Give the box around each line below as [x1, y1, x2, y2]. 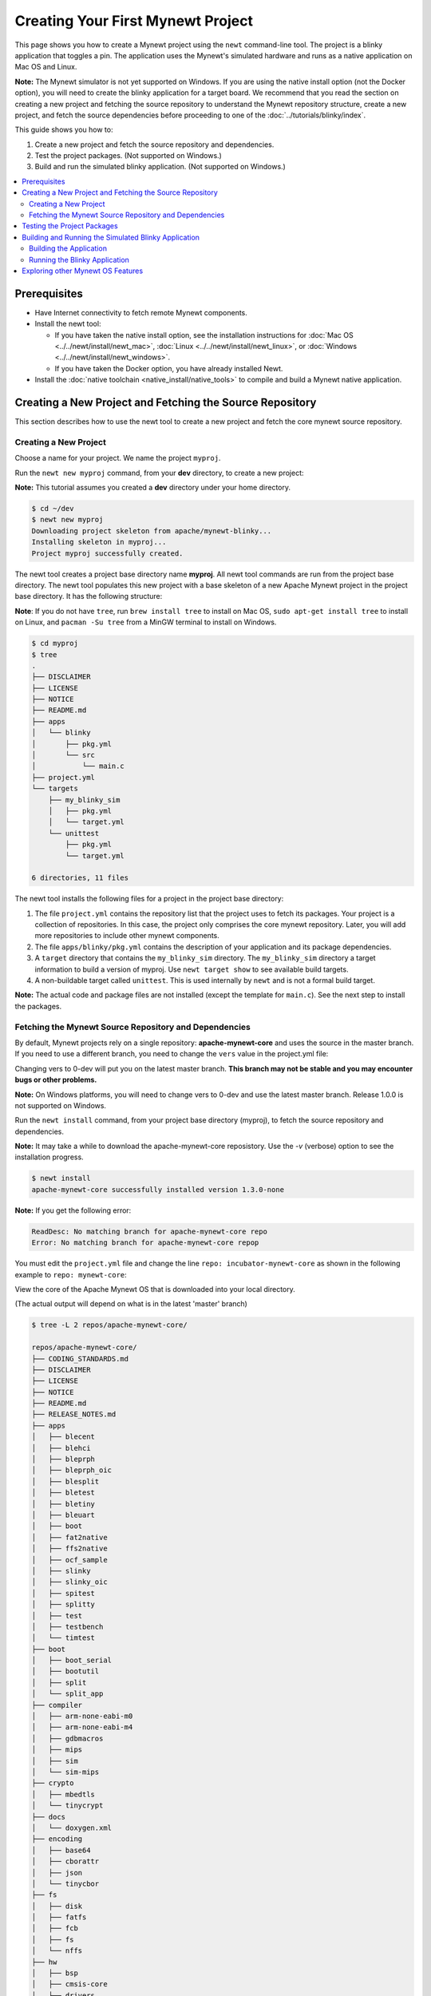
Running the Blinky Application [29, 255, 129, 264]
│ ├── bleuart [31, 1511, 96, 1519]
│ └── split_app [31, 1689, 104, 1698]
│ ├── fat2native [31, 1533, 108, 1542]
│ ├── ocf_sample [31, 1555, 108, 1564]
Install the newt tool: [34, 319, 101, 329]
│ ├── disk [31, 1901, 83, 1911]
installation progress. [14, 1152, 84, 1162]
